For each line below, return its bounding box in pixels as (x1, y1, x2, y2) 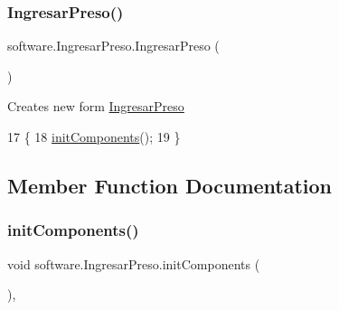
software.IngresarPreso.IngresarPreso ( (7, 36, 220, 55)
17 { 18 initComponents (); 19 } (7, 127, 181, 146)
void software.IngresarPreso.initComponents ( (7, 254, 260, 273)
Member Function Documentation (7, 171, 333, 199)
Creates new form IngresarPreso (7, 97, 184, 116)
